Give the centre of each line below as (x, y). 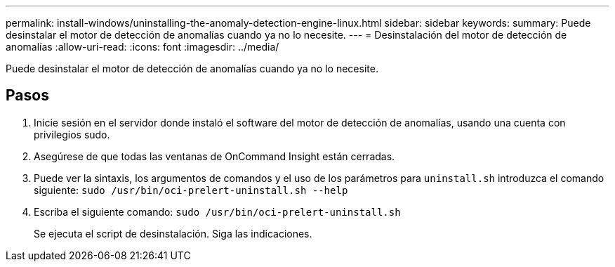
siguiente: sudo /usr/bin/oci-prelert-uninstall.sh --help (191, 190)
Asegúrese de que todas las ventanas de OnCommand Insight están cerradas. (214, 156)
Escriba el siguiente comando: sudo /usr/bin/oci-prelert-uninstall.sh (217, 211)
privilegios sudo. (72, 134)
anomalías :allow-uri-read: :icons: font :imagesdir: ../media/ (143, 47)
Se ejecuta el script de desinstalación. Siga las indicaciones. (173, 233)
